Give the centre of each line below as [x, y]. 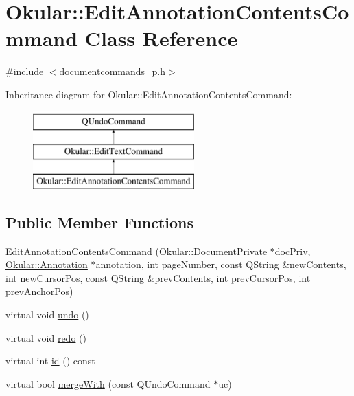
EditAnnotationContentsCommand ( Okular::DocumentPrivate [137, 251]
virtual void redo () [46, 337]
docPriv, [293, 251]
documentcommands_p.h [113, 71]
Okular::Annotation [47, 264]
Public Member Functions [99, 222]
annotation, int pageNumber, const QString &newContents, [221, 264]
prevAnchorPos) [39, 291]
